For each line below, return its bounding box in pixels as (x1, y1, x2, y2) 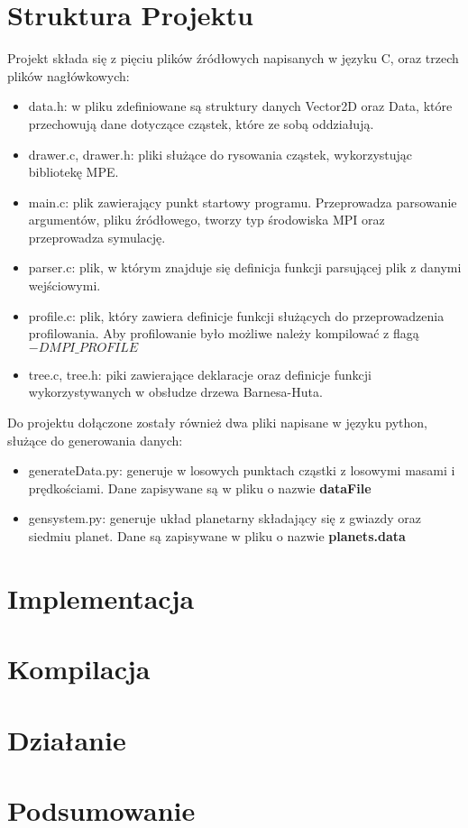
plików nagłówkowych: (7, 66, 130, 85)
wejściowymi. (28, 276, 101, 295)
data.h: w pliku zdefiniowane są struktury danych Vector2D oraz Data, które (28, 97, 453, 115)
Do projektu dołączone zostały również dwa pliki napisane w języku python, (7, 413, 428, 432)
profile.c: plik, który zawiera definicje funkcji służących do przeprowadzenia (28, 306, 445, 325)
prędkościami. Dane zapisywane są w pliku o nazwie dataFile (28, 478, 372, 497)
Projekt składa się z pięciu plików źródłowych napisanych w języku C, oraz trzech (7, 49, 459, 68)
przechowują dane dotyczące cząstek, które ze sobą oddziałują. (28, 114, 374, 133)
